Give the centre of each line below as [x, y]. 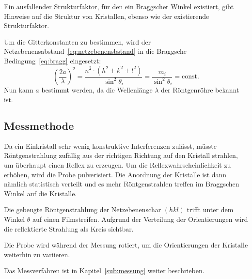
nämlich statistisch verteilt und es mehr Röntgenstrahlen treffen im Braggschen [122, 184]
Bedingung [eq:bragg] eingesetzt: [53, 60]
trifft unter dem [210, 209]
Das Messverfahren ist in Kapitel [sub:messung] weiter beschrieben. [104, 271]
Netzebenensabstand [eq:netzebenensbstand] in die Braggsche [95, 51]
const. [190, 77]
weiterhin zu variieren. [37, 254]
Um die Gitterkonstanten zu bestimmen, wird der [78, 41]
